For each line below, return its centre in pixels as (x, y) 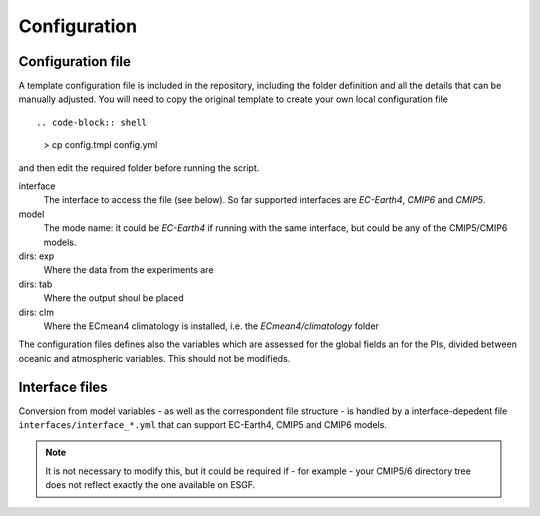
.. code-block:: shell (92, 122)
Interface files (63, 386)
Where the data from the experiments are (128, 270)
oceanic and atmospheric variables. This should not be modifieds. (154, 358)
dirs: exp (36, 256)
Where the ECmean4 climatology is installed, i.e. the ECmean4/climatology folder (211, 326)
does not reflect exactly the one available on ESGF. (150, 485)
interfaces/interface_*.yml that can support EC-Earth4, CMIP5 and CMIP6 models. (202, 424)
